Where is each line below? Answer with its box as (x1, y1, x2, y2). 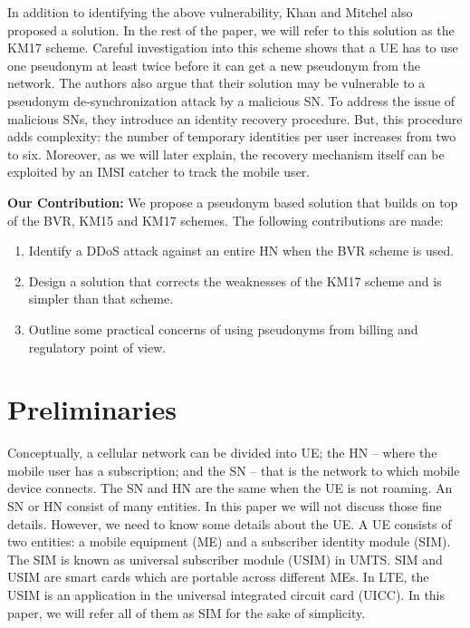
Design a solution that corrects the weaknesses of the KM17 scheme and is (28, 271, 442, 290)
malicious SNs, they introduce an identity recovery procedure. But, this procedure (7, 109, 463, 128)
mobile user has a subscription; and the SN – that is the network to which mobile (7, 460, 460, 479)
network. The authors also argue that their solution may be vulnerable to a (7, 73, 426, 92)
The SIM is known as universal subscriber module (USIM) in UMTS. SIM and (7, 549, 443, 568)
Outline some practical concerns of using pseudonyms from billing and (28, 319, 418, 338)
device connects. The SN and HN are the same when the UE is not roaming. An (7, 478, 453, 498)
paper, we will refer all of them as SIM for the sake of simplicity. (7, 603, 366, 622)
